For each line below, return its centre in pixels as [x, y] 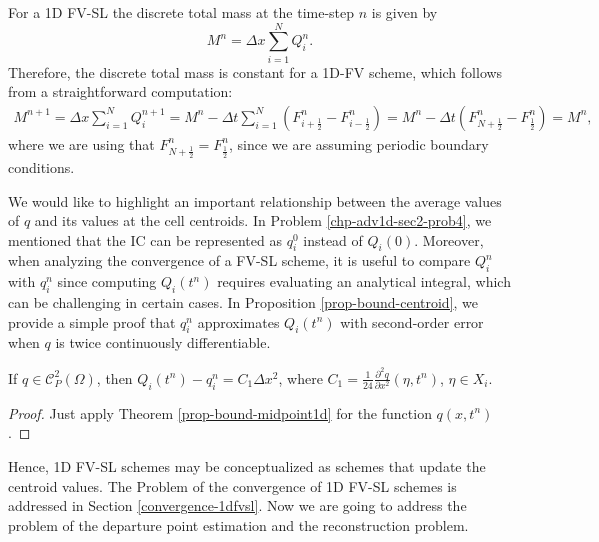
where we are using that [81, 143]
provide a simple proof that [92, 321]
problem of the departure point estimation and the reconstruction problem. [238, 524]
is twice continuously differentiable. [163, 342]
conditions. [41, 166]
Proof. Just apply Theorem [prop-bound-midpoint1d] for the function [220, 412]
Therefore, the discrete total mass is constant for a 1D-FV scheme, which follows [255, 71]
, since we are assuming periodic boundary [359, 143]
